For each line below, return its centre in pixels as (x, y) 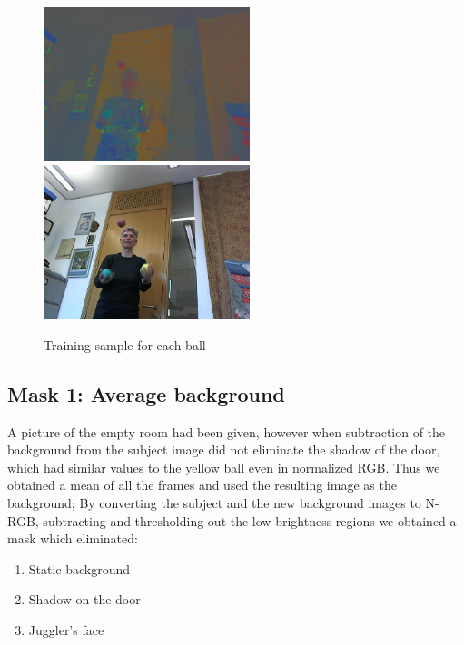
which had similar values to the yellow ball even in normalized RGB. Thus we (224, 467)
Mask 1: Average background (146, 393)
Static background (79, 568)
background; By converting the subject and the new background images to (214, 502)
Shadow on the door (84, 599)
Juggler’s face (66, 629)
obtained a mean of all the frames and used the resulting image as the (202, 485)
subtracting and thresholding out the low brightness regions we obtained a (250, 520)
